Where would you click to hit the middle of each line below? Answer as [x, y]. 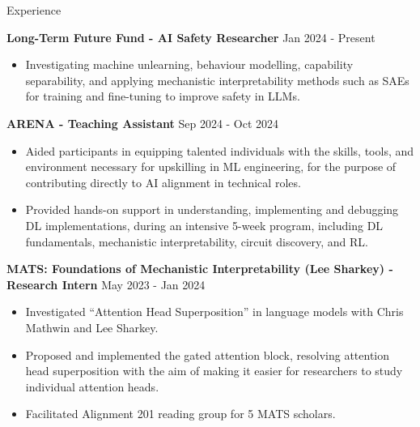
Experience [34, 10]
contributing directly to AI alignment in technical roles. [163, 182]
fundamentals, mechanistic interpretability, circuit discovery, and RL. [197, 241]
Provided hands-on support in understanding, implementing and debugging [212, 209]
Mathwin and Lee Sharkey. [92, 327]
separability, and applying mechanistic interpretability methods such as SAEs [217, 80]
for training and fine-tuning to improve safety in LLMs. [163, 96]
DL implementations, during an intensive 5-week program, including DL [204, 225]
